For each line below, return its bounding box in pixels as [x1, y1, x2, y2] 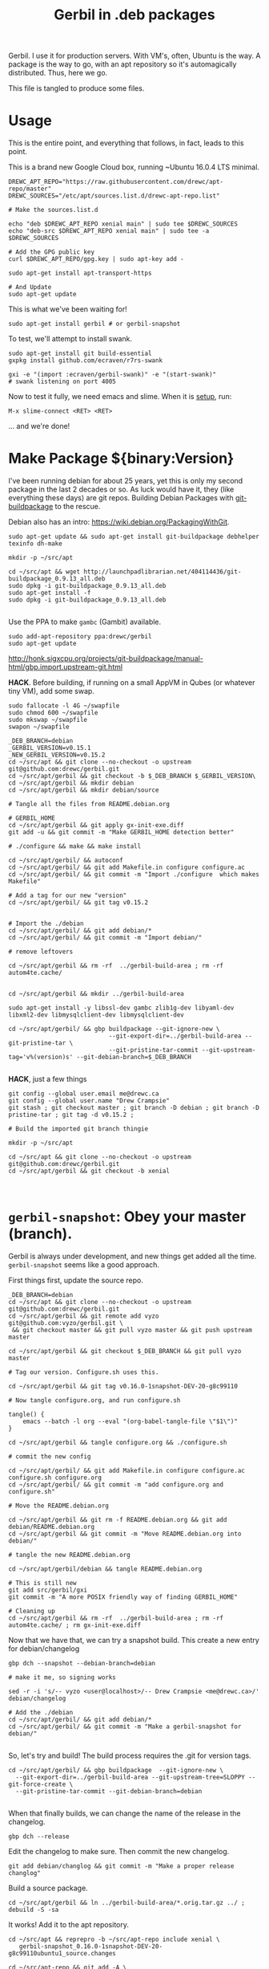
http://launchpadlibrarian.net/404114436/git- [83, 568, 242, 576]
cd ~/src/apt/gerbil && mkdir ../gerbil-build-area [8, 990, 184, 998]
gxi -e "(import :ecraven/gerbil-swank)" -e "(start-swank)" [8, 371, 217, 379]
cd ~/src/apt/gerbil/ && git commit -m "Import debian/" [8, 934, 203, 942]
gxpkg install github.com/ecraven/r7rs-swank [8, 357, 163, 365]
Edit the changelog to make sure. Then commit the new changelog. [8, 1847, 230, 1856]
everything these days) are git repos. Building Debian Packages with [8, 493, 234, 503]
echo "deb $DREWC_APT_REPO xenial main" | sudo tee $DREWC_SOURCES [8, 220, 239, 228]
